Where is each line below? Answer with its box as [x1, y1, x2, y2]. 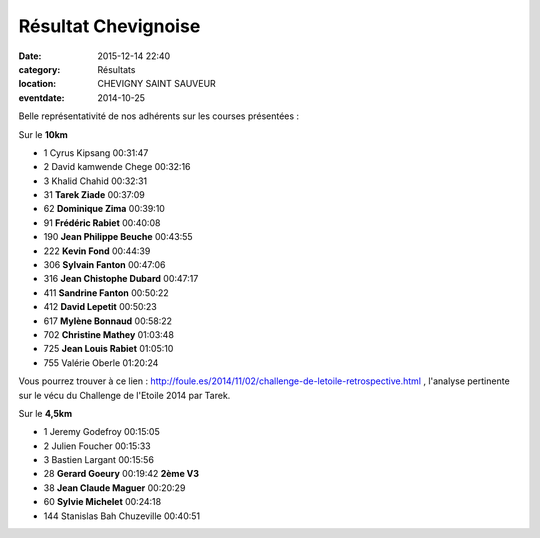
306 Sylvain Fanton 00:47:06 [43, 259, 166, 271]
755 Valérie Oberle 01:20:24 [43, 356, 159, 369]
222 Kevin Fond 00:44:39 [43, 245, 151, 257]
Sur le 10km [18, 128, 69, 140]
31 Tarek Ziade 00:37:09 [43, 189, 145, 201]
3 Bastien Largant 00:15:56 [43, 454, 155, 466]
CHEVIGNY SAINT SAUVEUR [97, 78, 217, 90]
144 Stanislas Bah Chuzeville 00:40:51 [43, 510, 201, 522]
